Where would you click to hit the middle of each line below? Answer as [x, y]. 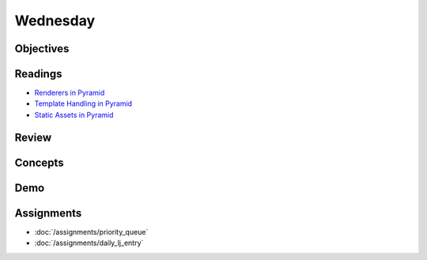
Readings [38, 74]
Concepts [39, 162]
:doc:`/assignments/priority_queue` [91, 232]
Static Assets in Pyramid [74, 115]
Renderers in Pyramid [70, 93]
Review [33, 137]
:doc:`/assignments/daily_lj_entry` [89, 243]
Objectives [42, 49]
